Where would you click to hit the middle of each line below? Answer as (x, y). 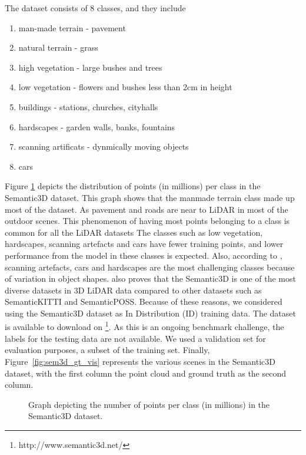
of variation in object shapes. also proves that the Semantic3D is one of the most (150, 278)
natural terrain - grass (58, 47)
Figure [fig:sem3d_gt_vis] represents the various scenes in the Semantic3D (140, 361)
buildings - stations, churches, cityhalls (88, 106)
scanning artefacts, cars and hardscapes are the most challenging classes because (150, 267)
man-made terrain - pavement (72, 27)
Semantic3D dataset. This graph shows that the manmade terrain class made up (150, 197)
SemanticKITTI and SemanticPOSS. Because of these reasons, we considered (144, 301)
